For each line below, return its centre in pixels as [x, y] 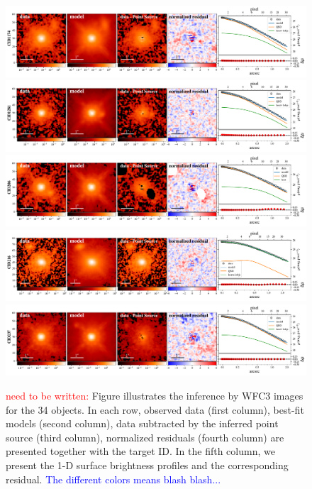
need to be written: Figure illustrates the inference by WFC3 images [155, 396]
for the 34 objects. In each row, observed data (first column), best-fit [155, 409]
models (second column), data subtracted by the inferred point [142, 423]
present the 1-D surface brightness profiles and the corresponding [147, 465]
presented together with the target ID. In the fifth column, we [140, 451]
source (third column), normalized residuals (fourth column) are [145, 437]
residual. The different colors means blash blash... [113, 479]
